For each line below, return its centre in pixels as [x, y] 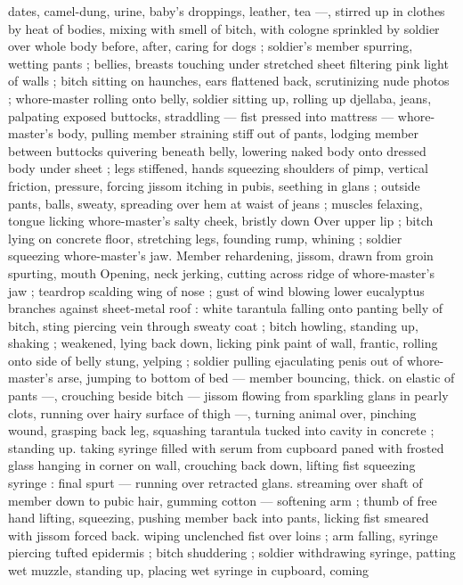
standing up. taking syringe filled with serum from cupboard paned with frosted [226, 447]
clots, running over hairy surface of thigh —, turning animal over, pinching [212, 412]
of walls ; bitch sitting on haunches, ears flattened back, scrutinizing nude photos [229, 81]
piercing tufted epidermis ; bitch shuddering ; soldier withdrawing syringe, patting [232, 552]
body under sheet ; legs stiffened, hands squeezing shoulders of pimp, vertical [218, 168]
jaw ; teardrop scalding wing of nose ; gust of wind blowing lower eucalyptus [216, 290]
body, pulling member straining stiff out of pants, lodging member [238, 133]
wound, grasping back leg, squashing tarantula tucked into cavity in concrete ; [221, 430]
